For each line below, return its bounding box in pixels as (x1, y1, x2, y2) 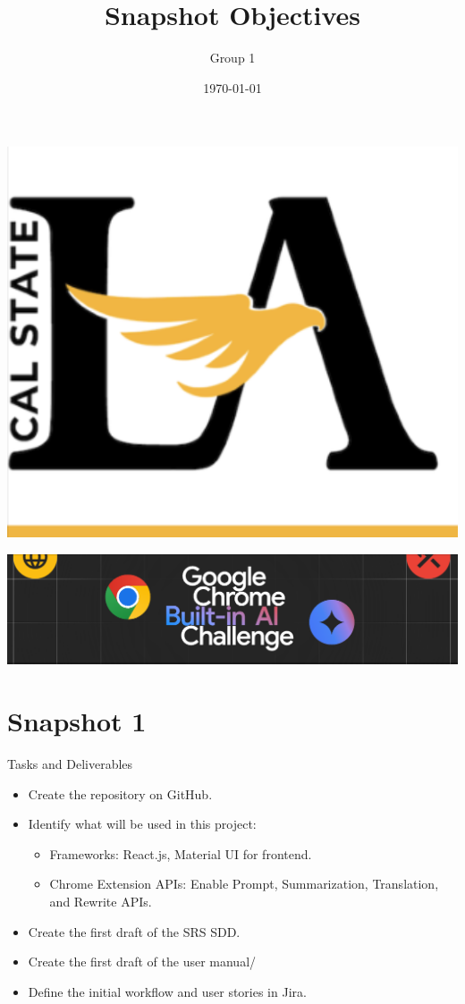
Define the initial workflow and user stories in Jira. (28, 982, 307, 1000)
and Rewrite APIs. (49, 891, 152, 910)
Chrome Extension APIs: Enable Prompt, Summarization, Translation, (49, 874, 439, 893)
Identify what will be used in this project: (28, 814, 257, 833)
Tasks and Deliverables (7, 755, 133, 772)
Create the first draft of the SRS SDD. (28, 922, 241, 941)
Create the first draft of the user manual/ (28, 952, 257, 971)
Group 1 (209, 48, 256, 67)
